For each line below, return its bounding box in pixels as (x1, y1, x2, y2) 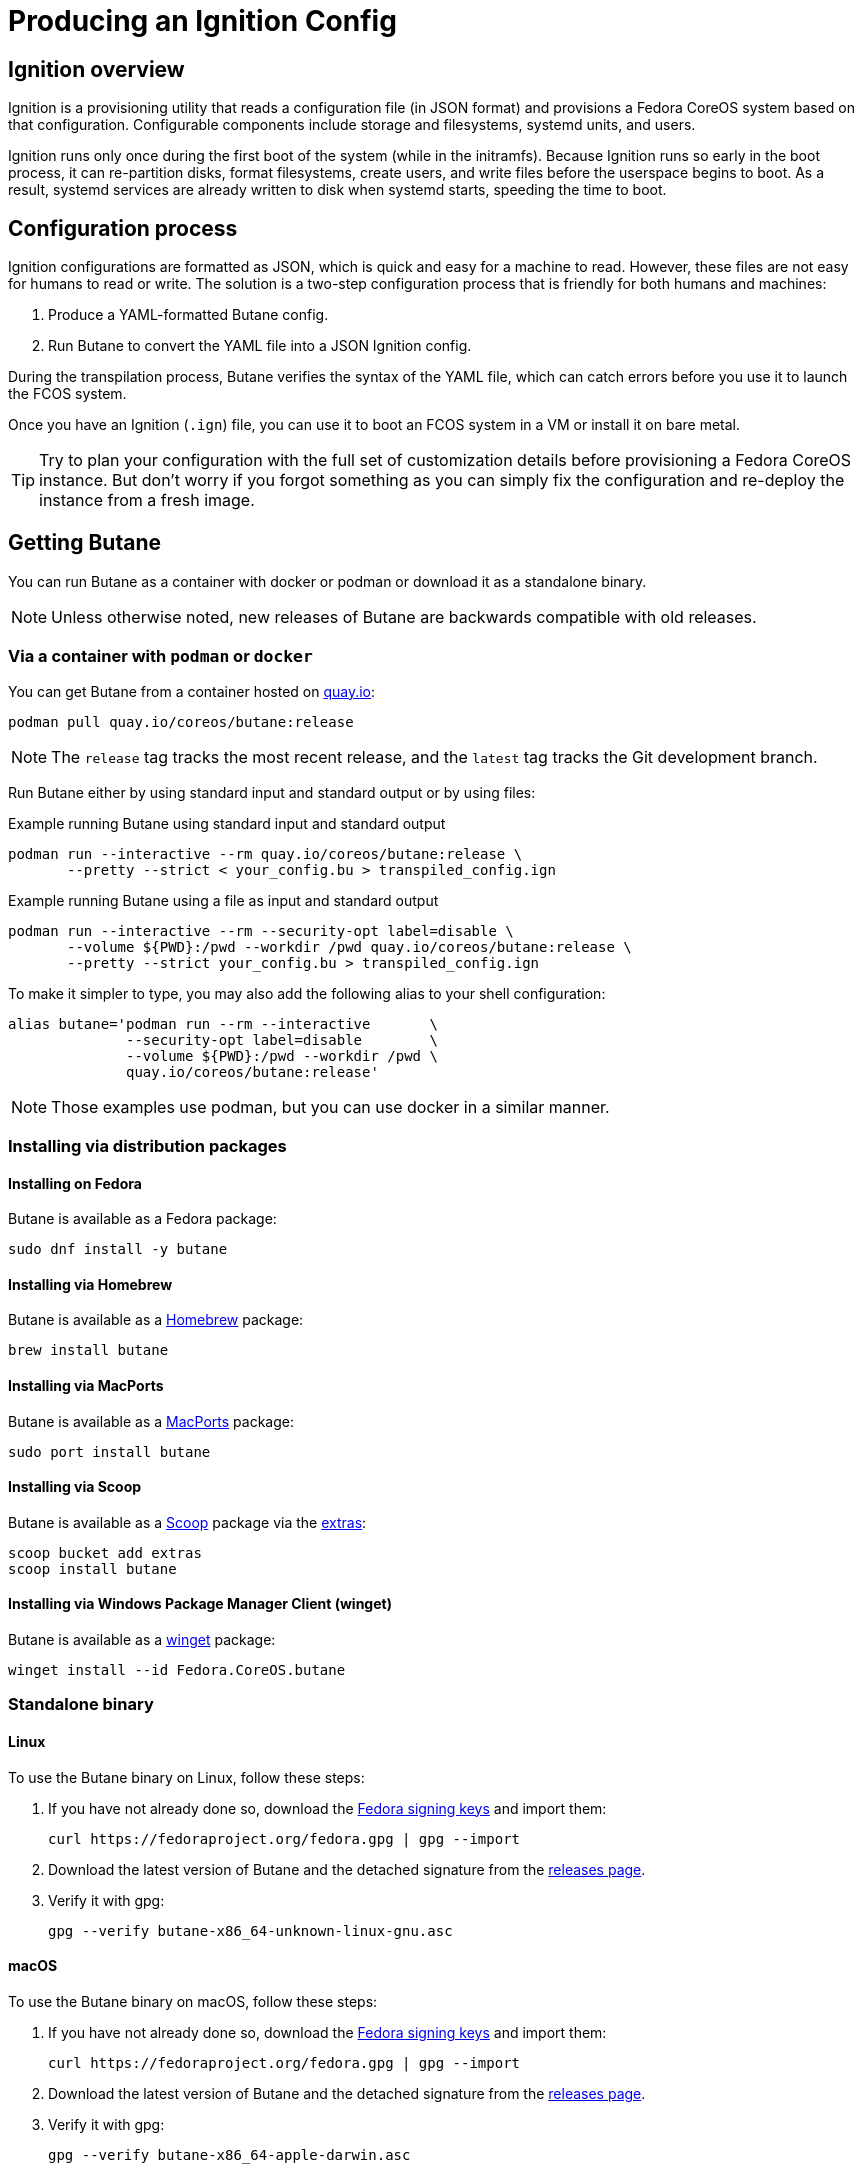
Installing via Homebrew (8, 1275, 173, 1293)
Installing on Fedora (8, 1174, 142, 1192)
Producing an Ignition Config (8, 4, 397, 38)
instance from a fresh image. (39, 490, 255, 511)
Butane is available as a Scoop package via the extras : (8, 1513, 367, 1531)
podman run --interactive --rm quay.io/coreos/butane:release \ (8, 845, 523, 862)
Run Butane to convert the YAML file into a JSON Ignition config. (48, 337, 472, 355)
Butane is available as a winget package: (8, 1631, 276, 1649)
